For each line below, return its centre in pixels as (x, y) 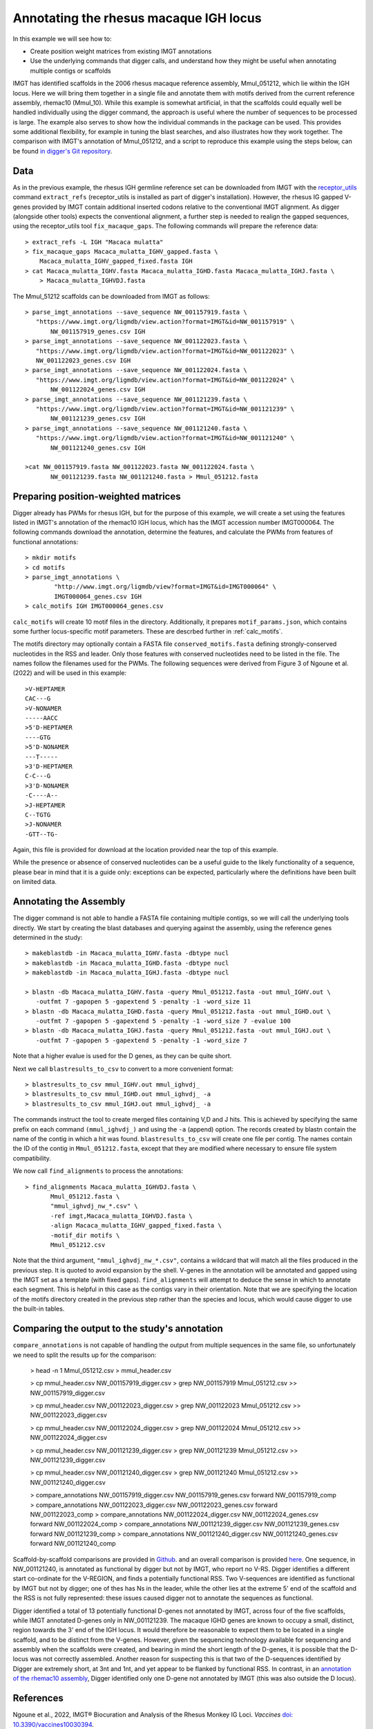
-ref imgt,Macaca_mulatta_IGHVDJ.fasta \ (122, 1216)
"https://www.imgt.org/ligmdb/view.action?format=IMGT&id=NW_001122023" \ (165, 351)
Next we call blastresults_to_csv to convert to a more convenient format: (123, 1069)
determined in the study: (48, 937)
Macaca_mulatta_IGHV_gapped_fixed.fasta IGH (116, 261)
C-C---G (38, 776)
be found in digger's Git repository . (63, 151)
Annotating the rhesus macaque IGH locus (137, 18)
